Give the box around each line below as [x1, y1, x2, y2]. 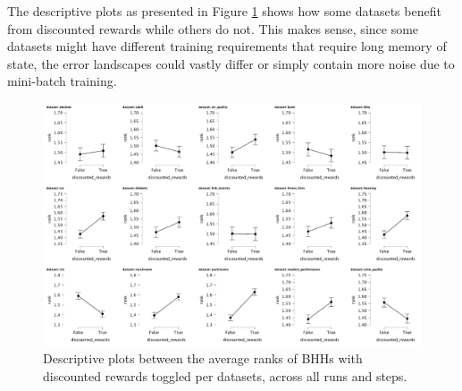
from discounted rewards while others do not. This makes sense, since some [7, 19, 419, 38]
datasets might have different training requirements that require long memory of [7, 37, 447, 55]
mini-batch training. [7, 72, 117, 90]
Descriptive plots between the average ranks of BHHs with [43, 349, 363, 368]
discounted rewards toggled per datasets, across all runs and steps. [43, 366, 407, 385]
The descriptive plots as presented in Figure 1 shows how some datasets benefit [7, 2, 441, 20]
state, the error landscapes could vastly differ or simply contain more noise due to [7, 54, 455, 72]
